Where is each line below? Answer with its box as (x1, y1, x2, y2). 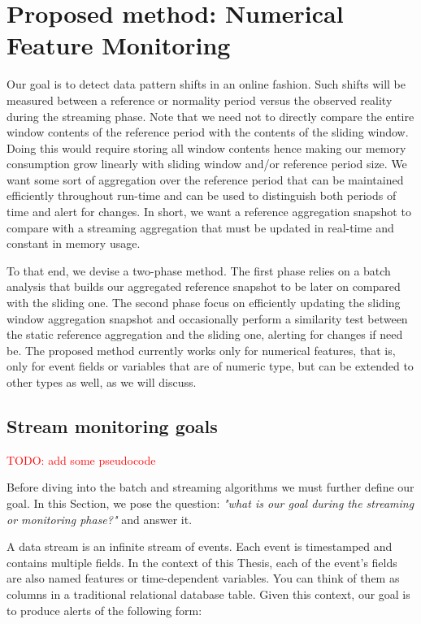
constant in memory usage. (7, 235, 141, 252)
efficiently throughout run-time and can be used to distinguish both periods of (7, 187, 397, 204)
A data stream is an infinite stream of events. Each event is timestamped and (7, 538, 393, 555)
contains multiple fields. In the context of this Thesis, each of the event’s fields (7, 553, 397, 570)
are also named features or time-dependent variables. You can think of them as (7, 570, 400, 587)
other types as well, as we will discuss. (7, 374, 197, 390)
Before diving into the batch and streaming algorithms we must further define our (7, 479, 414, 496)
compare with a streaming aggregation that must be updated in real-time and (7, 219, 394, 236)
